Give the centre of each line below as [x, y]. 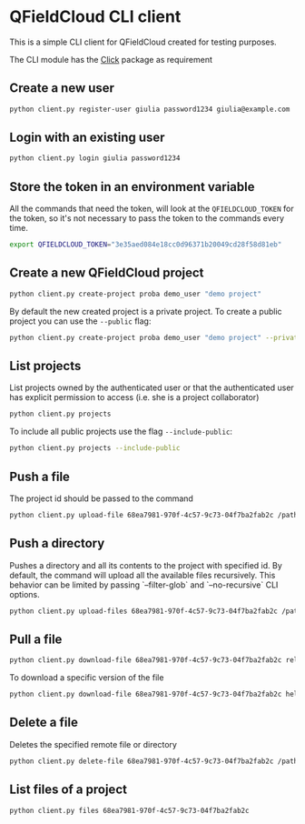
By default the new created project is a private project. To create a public [146, 311]
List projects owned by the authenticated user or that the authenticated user [152, 387]
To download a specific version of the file [87, 678]
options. [25, 594]
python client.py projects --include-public [95, 448]
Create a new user [62, 88]
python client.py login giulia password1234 [95, 158]
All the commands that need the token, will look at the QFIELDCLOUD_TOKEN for [152, 209]
